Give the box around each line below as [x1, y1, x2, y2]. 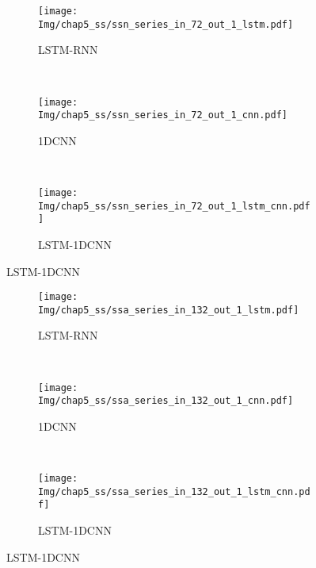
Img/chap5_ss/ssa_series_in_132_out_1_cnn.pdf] [38, 395, 294, 407]
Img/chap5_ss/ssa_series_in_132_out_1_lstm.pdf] [38, 304, 299, 316]
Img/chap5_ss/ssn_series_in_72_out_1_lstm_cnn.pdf [38, 200, 310, 212]
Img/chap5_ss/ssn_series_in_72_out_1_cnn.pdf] [38, 109, 287, 121]
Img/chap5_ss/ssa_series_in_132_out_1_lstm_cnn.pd [38, 485, 310, 497]
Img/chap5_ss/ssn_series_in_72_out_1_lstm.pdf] [38, 18, 294, 30]
